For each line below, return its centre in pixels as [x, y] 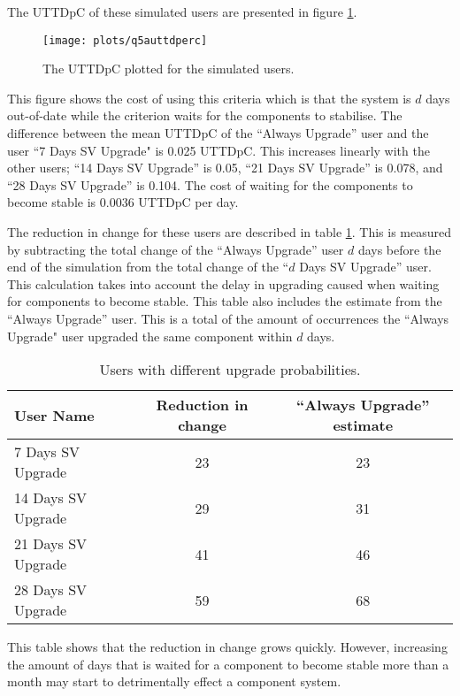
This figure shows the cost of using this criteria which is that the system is [209, 98]
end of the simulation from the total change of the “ [148, 267]
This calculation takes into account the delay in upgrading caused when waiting [223, 283]
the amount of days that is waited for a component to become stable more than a [228, 664]
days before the [399, 249]
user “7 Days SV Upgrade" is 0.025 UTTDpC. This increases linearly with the [218, 150]
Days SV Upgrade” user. [365, 267]
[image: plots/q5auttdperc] [125, 40]
